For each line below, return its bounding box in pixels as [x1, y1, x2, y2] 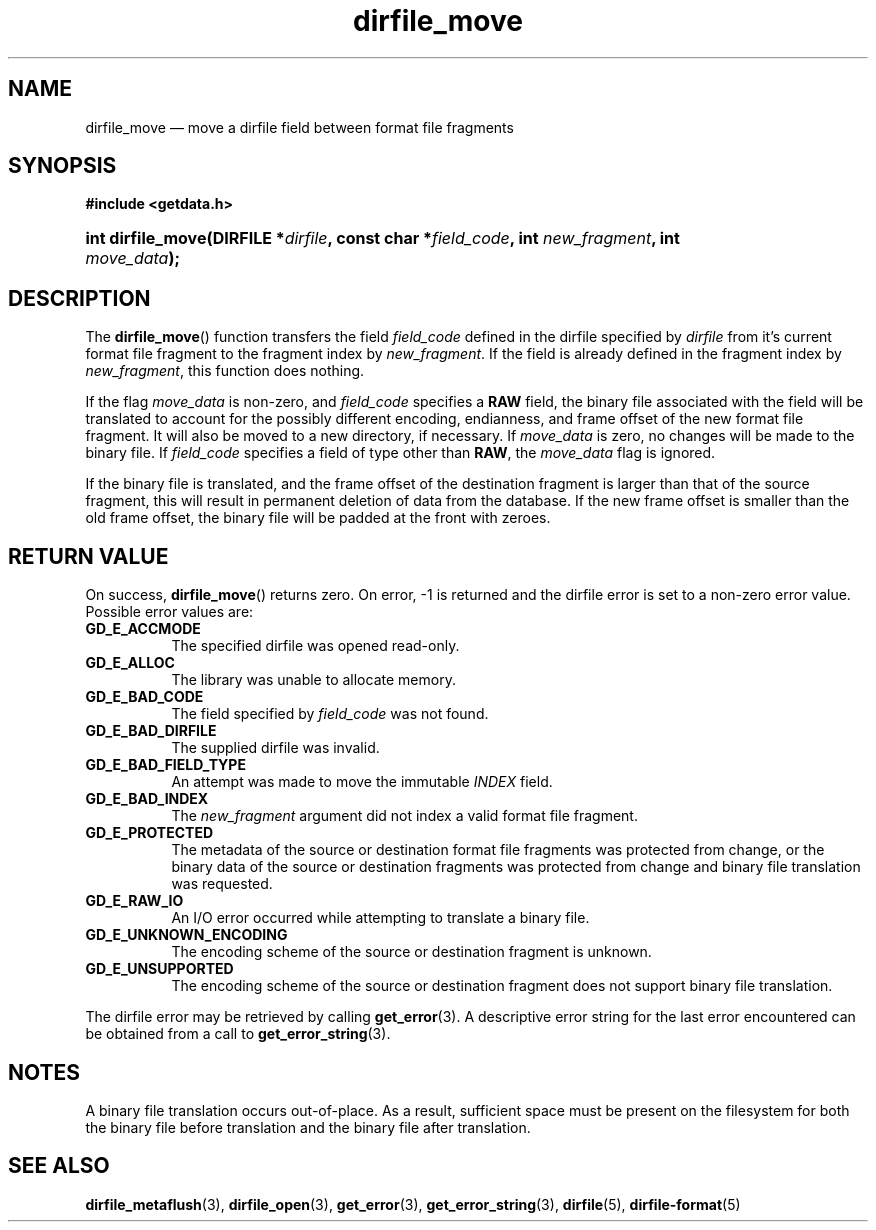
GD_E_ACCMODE [85, 620, 201, 638]
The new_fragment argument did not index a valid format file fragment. [171, 807, 638, 825]
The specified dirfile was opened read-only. [171, 637, 460, 655]
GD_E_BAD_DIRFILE [85, 722, 217, 740]
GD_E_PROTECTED [85, 824, 214, 842]
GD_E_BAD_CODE [85, 688, 204, 706]
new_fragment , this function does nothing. [85, 362, 365, 380]
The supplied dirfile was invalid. [171, 739, 380, 757]
